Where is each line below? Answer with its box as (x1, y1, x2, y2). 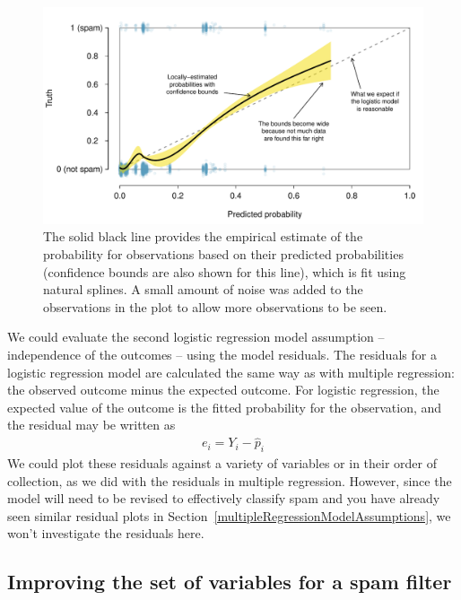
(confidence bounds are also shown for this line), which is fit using (43, 262, 406, 281)
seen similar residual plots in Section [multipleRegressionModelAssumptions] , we (7, 506, 451, 525)
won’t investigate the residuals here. (7, 524, 204, 543)
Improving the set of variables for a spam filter (7, 568, 452, 596)
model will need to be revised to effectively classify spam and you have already (7, 489, 440, 508)
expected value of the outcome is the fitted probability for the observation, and (7, 397, 442, 416)
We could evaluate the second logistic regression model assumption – (7, 327, 385, 346)
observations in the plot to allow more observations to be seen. (43, 297, 387, 316)
